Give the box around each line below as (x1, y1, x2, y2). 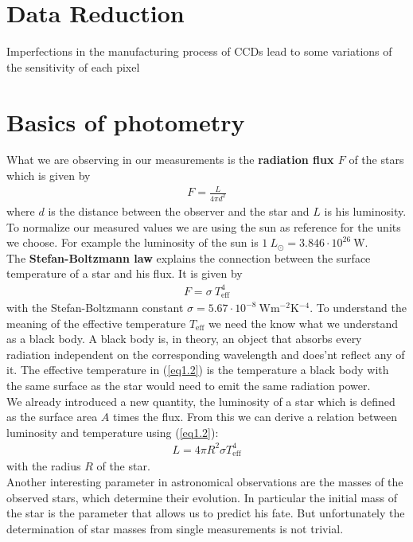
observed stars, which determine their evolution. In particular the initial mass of (6, 489, 398, 505)
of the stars (349, 151, 404, 168)
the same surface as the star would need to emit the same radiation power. (6, 376, 371, 393)
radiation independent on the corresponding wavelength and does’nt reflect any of (6, 345, 405, 362)
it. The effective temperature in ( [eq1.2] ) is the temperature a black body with (6, 361, 389, 378)
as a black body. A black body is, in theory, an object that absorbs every (6, 330, 362, 347)
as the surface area (6, 408, 98, 425)
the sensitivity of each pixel (6, 58, 140, 75)
